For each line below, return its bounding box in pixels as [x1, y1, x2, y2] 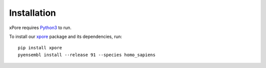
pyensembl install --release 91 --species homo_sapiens [18, 52, 156, 58]
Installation [9, 7, 56, 18]
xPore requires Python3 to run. [9, 25, 71, 31]
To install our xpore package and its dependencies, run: [9, 34, 123, 39]
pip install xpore [18, 45, 63, 51]
